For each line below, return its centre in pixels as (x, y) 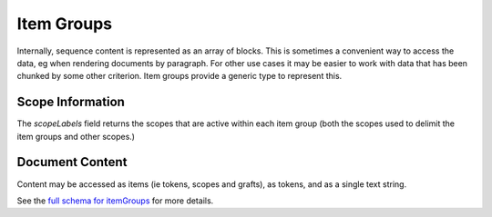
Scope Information (71, 102)
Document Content (72, 162)
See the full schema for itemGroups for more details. (115, 201)
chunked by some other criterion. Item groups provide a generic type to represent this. (179, 76)
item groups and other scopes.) (76, 136)
